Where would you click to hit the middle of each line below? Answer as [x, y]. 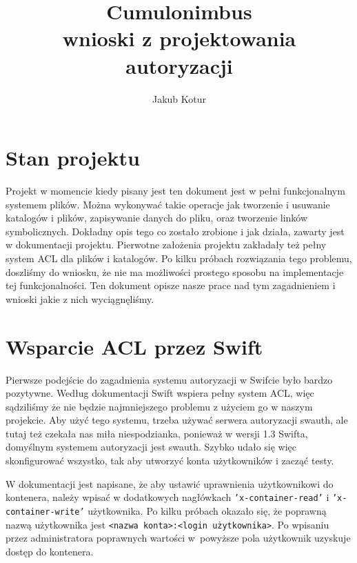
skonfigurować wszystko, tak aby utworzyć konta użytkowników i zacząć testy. [170, 461]
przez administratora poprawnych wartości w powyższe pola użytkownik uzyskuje [178, 538]
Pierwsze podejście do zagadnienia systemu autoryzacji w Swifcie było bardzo [169, 379]
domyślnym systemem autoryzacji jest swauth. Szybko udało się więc [151, 447]
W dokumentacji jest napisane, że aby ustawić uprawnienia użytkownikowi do [170, 483]
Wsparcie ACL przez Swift [134, 346]
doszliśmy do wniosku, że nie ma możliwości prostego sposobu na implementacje [175, 271]
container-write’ [45, 512]
